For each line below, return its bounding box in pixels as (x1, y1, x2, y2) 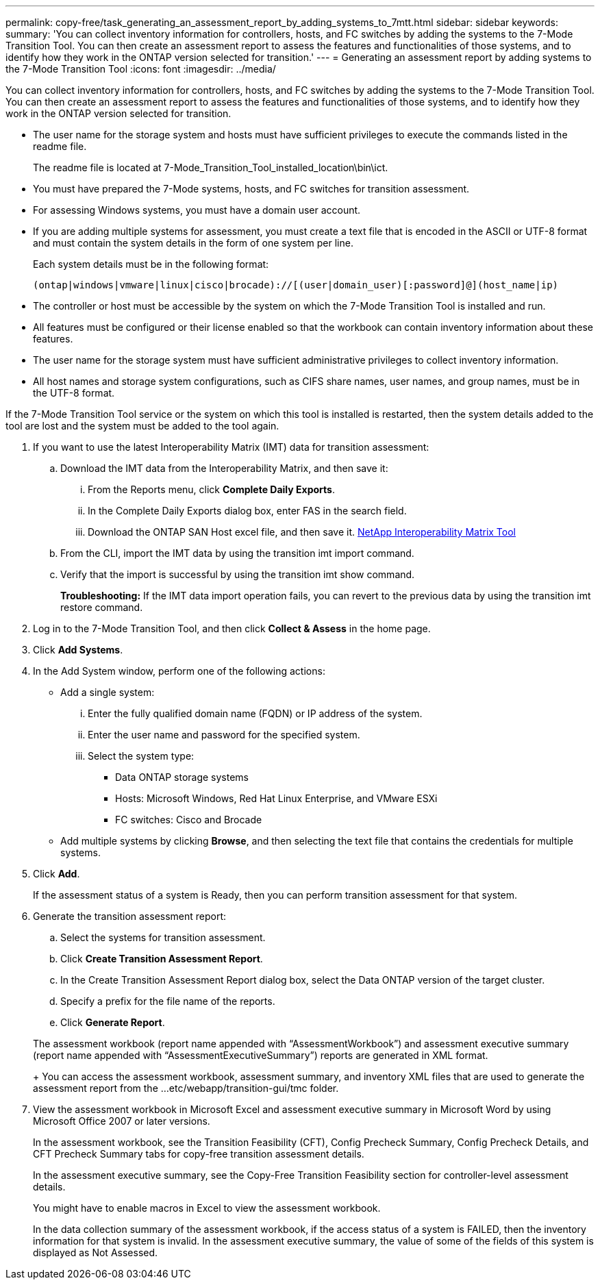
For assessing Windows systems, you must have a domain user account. (33, 204, 361, 216)
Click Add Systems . (33, 644, 123, 656)
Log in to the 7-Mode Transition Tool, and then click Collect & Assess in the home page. (33, 623, 431, 634)
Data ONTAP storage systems (115, 771, 249, 783)
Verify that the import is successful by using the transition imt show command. (60, 569, 415, 580)
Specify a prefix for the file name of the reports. (60, 995, 275, 1007)
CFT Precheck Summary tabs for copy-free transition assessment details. (33, 1148, 364, 1160)
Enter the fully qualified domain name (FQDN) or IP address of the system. (88, 708, 423, 719)
